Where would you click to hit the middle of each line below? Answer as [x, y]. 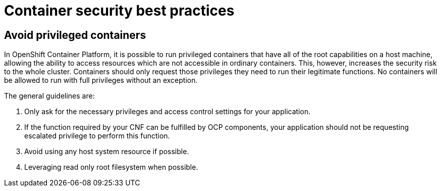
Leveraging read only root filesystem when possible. [111, 167]
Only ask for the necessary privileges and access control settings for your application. [168, 112]
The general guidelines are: [49, 96]
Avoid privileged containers [75, 35]
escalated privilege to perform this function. [97, 136]
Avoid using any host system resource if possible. [107, 152]
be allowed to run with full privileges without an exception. [101, 80]
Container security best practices [119, 11]
